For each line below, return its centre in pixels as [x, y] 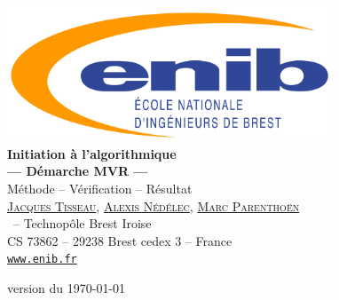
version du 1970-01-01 [67, 287]
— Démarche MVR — [78, 171]
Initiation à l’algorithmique [92, 153]
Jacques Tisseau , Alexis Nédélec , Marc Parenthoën [154, 205]
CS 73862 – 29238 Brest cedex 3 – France [120, 240]
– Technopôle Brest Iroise [82, 223]
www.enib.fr [42, 260]
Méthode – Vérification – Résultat [100, 188]
